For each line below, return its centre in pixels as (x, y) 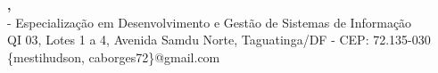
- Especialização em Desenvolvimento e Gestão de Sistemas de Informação (210, 22)
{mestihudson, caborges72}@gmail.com (114, 57)
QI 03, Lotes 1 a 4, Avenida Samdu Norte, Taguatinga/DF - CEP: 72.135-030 (219, 40)
